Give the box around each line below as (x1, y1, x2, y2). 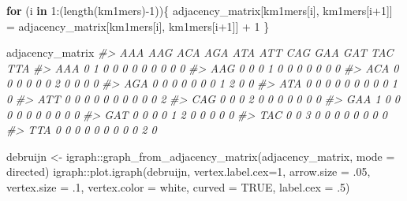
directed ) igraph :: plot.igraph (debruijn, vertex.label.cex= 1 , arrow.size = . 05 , (6, 163, 371, 180)
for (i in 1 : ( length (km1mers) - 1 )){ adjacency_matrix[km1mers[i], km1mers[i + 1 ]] (6, 2, 393, 18)
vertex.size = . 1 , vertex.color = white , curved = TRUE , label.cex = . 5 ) (6, 178, 350, 195)
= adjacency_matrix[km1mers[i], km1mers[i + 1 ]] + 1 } (6, 17, 270, 34)
